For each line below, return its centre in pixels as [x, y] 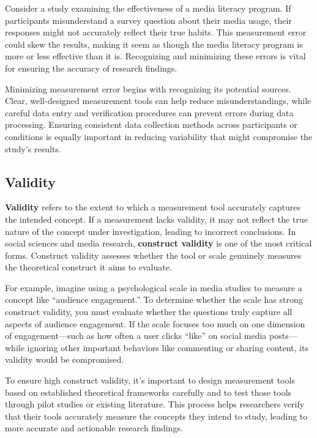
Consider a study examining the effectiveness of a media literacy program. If [148, 8]
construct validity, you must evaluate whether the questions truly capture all [149, 312]
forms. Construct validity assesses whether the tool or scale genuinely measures [153, 255]
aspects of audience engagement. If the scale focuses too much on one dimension [155, 323]
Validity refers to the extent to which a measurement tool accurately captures [153, 207]
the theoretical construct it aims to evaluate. [88, 267]
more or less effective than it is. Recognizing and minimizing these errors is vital [155, 56]
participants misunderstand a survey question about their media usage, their [148, 20]
